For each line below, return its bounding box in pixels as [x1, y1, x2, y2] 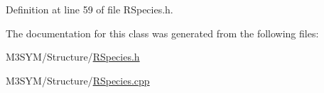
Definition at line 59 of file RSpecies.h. [6, 2, 173, 16]
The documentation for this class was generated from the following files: [6, 25, 319, 40]
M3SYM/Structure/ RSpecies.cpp [6, 73, 150, 87]
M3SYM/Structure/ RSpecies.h [6, 49, 140, 64]
